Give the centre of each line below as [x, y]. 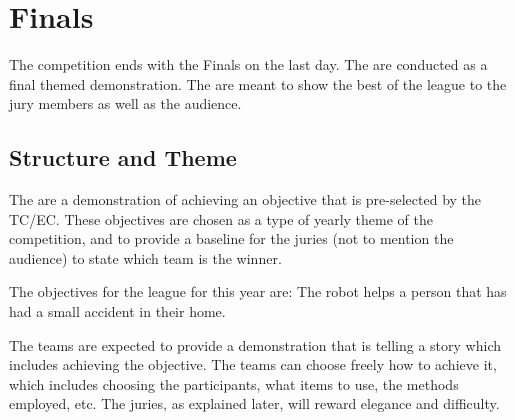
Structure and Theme [123, 157]
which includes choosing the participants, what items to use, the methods [234, 383]
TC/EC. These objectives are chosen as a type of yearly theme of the [221, 218]
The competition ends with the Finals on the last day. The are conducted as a [248, 64]
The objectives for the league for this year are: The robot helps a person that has [258, 291]
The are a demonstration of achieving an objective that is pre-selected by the [245, 199]
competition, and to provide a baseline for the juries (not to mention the [231, 238]
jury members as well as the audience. [125, 103]
